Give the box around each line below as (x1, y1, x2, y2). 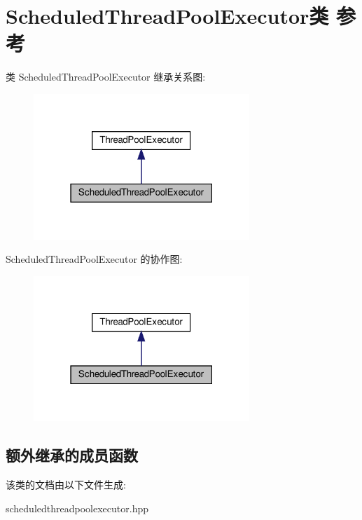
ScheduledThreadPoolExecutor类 (6, 1, 329, 30)
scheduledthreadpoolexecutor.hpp (6, 500, 148, 515)
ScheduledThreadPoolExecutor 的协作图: (6, 252, 183, 266)
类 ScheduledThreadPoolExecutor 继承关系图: (6, 69, 206, 84)
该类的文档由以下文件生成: (6, 477, 126, 492)
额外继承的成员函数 (6, 444, 138, 466)
